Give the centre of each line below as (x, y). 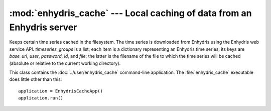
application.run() (41, 98)
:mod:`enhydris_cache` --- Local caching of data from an (130, 13)
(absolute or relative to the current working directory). (65, 63)
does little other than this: (36, 79)
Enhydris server (43, 27)
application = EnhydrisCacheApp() (60, 91)
